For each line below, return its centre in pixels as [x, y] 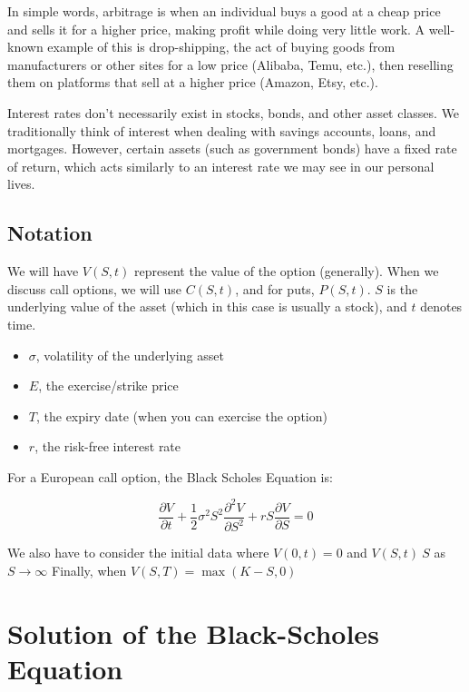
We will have [43, 271]
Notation [50, 233]
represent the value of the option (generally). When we [287, 271]
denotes [441, 306]
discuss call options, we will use [95, 288]
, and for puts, [275, 288]
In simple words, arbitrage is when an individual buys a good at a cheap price [224, 11]
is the [402, 288]
